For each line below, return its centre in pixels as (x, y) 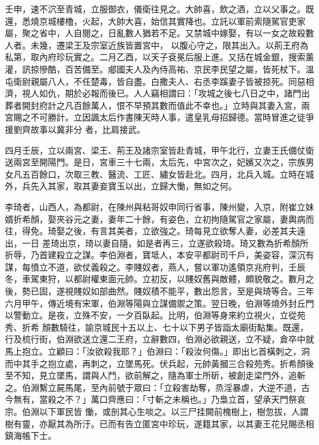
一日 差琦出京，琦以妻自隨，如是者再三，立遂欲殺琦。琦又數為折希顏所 (165, 242)
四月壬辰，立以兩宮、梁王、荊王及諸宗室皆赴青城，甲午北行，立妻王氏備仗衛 (159, 150)
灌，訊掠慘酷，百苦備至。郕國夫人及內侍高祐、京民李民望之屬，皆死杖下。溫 (159, 69)
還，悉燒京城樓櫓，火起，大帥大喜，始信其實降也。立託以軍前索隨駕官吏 (151, 21)
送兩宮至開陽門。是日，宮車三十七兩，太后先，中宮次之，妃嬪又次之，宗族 (155, 162)
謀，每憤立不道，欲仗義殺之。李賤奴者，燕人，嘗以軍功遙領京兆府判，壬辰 (155, 266)
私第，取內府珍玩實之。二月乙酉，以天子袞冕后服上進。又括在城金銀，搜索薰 (159, 57)
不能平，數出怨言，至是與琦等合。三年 (236, 291)
